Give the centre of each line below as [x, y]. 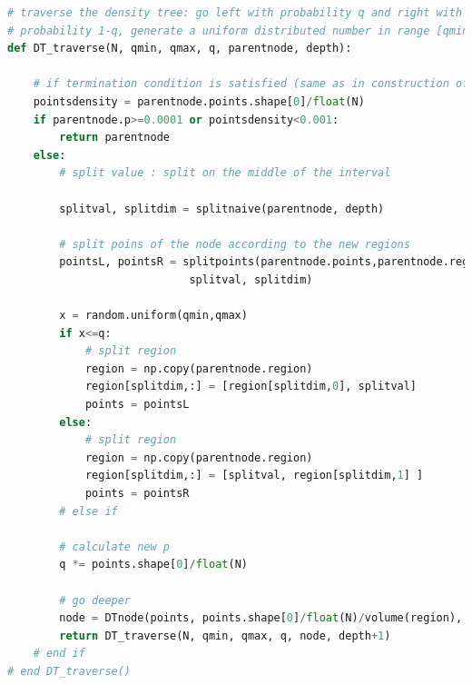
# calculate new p [114, 546]
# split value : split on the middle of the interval [225, 173]
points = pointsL [137, 405]
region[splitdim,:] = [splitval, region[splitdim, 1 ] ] [254, 476]
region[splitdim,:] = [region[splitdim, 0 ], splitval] [251, 387]
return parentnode [114, 138]
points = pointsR [137, 494]
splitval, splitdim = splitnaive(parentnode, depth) [222, 208]
